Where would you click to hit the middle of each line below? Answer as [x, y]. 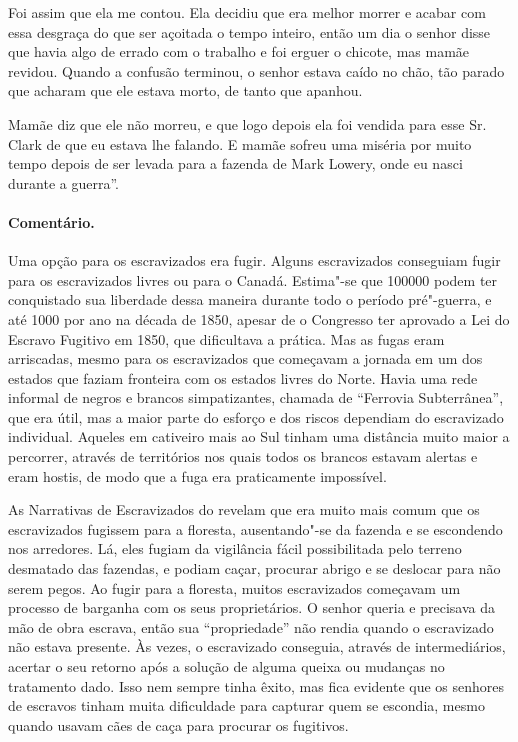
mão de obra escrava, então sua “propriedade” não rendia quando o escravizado [251, 626]
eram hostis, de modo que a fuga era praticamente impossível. [197, 475]
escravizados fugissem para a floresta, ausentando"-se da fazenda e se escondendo [255, 528]
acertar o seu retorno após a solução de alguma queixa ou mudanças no [226, 666]
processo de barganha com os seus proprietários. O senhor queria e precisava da [252, 607]
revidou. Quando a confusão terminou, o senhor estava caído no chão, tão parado [256, 70]
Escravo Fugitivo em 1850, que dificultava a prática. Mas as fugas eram [226, 338]
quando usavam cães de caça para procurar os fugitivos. [178, 724]
